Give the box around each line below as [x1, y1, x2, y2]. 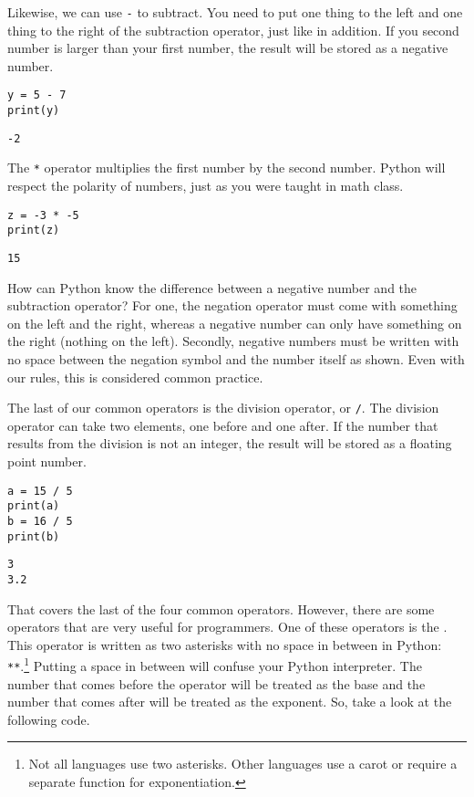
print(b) [7, 530, 60, 543]
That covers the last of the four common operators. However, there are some [7, 599, 435, 618]
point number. [7, 452, 87, 471]
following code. [7, 709, 90, 729]
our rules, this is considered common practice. [7, 367, 263, 386]
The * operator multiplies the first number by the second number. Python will [7, 158, 446, 177]
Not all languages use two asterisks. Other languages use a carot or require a [28, 754, 458, 773]
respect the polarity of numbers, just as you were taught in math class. [7, 176, 404, 195]
